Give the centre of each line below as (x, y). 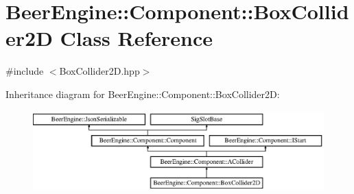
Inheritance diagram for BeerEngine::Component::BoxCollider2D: (143, 94)
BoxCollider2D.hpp (99, 71)
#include (25, 71)
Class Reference (137, 38)
